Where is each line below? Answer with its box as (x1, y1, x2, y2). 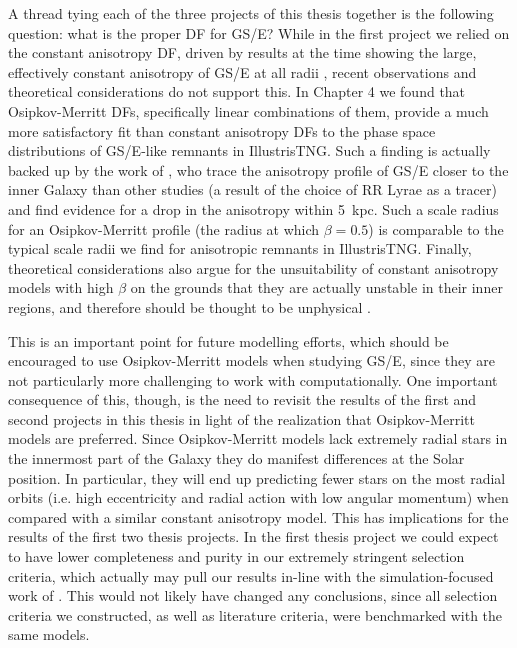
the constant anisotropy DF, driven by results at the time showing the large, (8, 42, 477, 63)
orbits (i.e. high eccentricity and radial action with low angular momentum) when (8, 487, 509, 508)
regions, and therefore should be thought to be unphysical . (8, 296, 371, 317)
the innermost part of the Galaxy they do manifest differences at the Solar (8, 448, 465, 469)
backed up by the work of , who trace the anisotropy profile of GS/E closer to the (8, 159, 509, 180)
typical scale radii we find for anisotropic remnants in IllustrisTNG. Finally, (8, 238, 472, 259)
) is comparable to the (368, 218, 504, 239)
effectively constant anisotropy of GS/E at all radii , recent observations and (8, 61, 477, 82)
